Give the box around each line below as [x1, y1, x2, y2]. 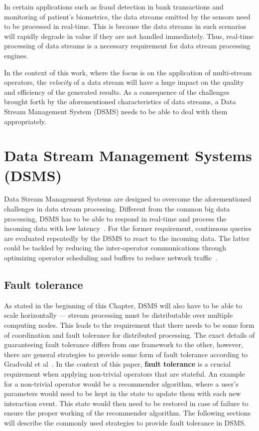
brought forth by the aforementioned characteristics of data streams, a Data [4, 96, 236, 107]
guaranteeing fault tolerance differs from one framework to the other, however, [4, 339, 243, 350]
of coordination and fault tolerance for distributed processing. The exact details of [4, 329, 255, 340]
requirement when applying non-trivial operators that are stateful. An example [4, 368, 245, 379]
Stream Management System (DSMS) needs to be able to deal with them [4, 106, 228, 116]
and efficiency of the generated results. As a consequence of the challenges [4, 86, 230, 97]
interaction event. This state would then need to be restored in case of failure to [4, 398, 249, 408]
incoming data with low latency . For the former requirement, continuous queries [4, 223, 252, 233]
